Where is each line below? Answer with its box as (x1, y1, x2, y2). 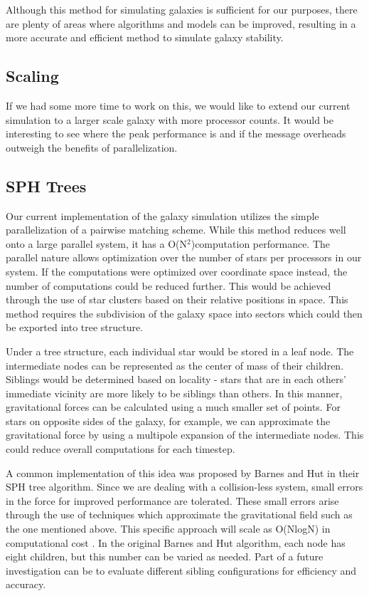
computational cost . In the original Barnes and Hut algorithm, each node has (6, 535, 346, 550)
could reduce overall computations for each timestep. (6, 441, 235, 456)
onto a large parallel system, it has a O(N (6, 236, 188, 251)
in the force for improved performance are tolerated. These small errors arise (6, 493, 339, 508)
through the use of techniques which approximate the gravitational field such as (6, 507, 353, 522)
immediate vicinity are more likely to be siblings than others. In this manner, (6, 385, 343, 400)
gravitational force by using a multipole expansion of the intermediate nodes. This (6, 427, 364, 442)
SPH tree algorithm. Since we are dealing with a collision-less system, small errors (6, 479, 363, 494)
